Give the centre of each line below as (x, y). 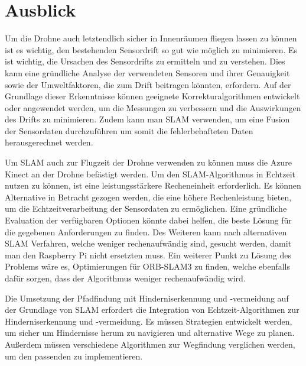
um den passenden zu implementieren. (74, 356)
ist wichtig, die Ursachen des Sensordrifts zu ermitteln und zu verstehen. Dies (145, 61)
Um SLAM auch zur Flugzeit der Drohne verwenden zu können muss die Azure (148, 162)
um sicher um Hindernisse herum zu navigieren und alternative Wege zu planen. (150, 333)
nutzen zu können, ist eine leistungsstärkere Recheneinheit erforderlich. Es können (153, 185)
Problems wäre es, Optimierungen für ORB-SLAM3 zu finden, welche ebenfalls (147, 266)
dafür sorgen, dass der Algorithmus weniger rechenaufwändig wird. (125, 278)
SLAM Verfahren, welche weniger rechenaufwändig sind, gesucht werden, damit (148, 243)
